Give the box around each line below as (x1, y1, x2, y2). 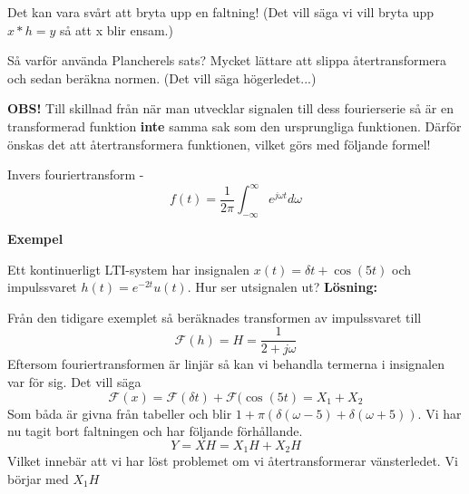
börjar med (7, 469, 69, 488)
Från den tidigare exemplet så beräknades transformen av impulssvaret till (7, 307, 422, 326)
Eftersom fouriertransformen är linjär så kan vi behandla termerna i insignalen (7, 354, 445, 373)
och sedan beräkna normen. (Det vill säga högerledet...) (7, 68, 317, 87)
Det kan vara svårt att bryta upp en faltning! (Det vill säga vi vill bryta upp (7, 3, 435, 21)
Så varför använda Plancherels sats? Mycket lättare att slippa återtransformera (7, 51, 446, 70)
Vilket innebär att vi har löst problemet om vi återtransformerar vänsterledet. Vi (7, 451, 458, 470)
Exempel (7, 229, 64, 248)
